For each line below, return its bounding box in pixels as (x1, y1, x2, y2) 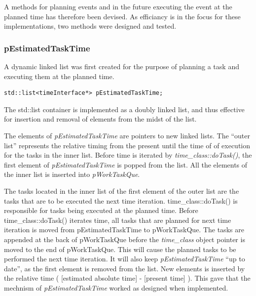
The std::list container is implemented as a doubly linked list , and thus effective (4, 104, 245, 114)
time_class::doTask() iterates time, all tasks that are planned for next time (4, 214, 231, 225)
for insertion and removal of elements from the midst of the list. (4, 114, 197, 124)
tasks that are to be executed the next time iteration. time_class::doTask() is (4, 195, 238, 206)
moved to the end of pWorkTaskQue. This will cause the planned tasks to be (4, 244, 236, 254)
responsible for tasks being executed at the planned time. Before (4, 205, 198, 215)
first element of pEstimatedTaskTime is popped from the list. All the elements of (4, 159, 248, 169)
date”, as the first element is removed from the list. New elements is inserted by (4, 263, 245, 273)
